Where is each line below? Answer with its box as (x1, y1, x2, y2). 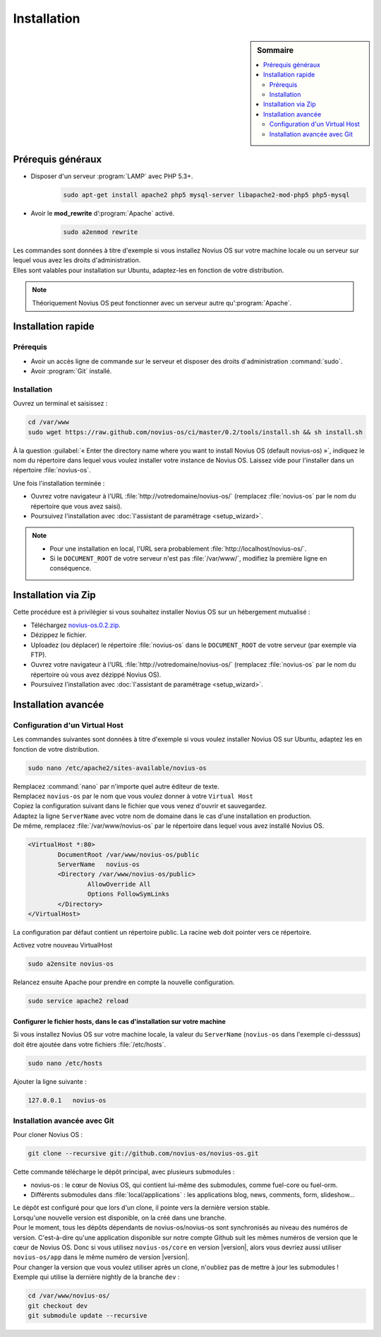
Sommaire (257, 45, 294, 55)
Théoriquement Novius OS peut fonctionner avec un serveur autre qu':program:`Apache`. (32, 298, 292, 307)
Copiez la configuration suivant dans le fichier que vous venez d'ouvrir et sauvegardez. (13, 802, 267, 810)
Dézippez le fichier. (30, 631, 87, 639)
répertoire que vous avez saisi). (30, 502, 123, 510)
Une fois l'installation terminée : (13, 479, 105, 487)
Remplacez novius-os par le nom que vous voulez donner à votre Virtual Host (13, 792, 253, 800)
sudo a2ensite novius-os (28, 960, 114, 968)
